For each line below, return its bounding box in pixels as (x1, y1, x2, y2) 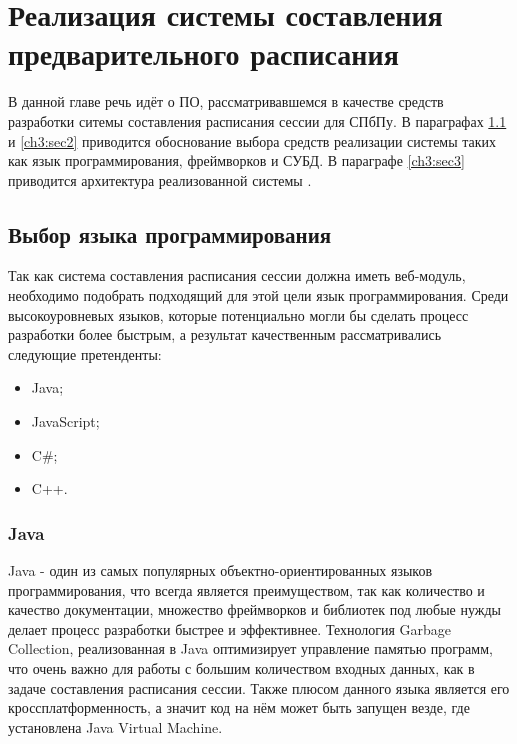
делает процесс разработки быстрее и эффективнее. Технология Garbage (8, 618, 452, 639)
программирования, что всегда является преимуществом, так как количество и (8, 579, 485, 600)
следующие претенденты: (8, 343, 162, 364)
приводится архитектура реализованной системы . (8, 169, 312, 190)
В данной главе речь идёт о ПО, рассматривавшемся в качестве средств (8, 91, 444, 112)
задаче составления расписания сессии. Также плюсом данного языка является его (8, 677, 510, 698)
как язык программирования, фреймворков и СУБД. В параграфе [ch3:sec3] (8, 150, 465, 171)
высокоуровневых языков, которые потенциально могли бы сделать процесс (8, 304, 469, 325)
